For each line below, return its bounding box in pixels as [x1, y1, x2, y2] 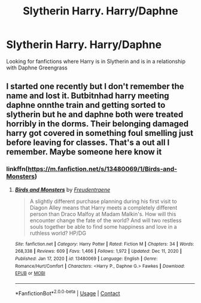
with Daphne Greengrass [6, 64, 68, 71]
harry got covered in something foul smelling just [6, 128, 194, 138]
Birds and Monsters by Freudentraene [14, 186, 111, 193]
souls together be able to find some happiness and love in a [29, 223, 178, 230]
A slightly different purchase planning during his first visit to [29, 198, 178, 205]
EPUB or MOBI [14, 271, 46, 277]
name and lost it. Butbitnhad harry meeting [6, 91, 169, 101]
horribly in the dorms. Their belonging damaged [6, 119, 189, 129]
